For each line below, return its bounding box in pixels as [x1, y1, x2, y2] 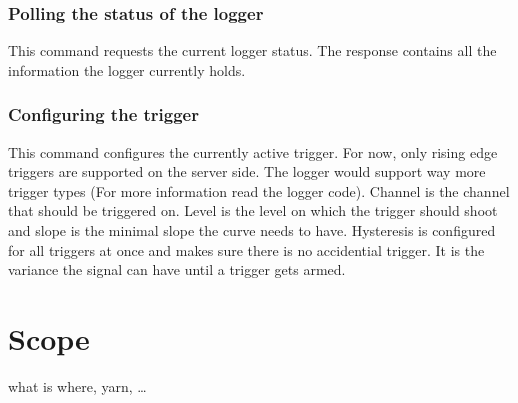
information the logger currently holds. [8, 59, 246, 80]
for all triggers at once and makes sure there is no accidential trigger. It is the [8, 239, 485, 260]
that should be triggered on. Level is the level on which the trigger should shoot [8, 200, 498, 221]
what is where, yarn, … [8, 375, 147, 396]
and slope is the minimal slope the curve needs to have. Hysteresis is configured [8, 220, 496, 240]
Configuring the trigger [8, 102, 199, 127]
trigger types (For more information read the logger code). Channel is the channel [8, 180, 510, 201]
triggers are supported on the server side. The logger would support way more [8, 161, 486, 182]
